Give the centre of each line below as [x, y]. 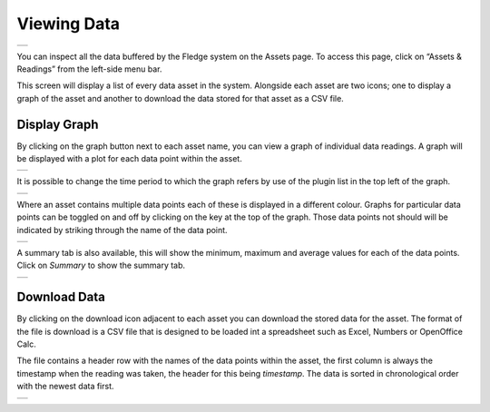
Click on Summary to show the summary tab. [101, 265]
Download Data [61, 297]
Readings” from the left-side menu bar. [89, 69]
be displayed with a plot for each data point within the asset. [129, 159]
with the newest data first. [65, 387]
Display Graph [58, 124]
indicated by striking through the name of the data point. [122, 230]
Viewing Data [69, 24]
